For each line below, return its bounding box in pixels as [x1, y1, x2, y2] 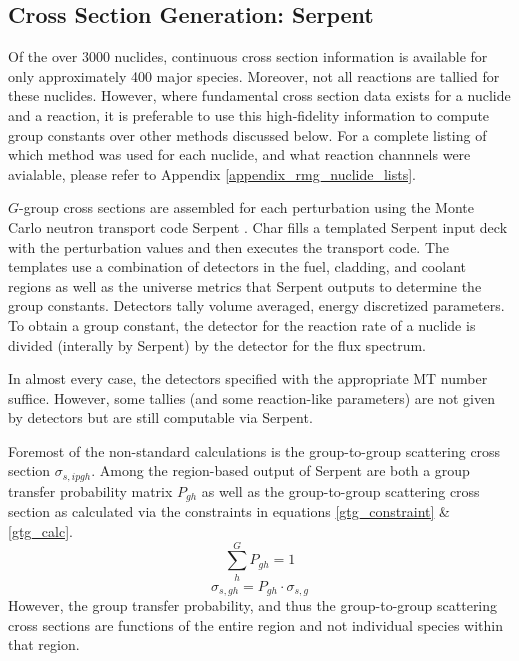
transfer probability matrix [8, 480, 173, 501]
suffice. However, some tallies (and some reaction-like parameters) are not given [8, 387, 495, 408]
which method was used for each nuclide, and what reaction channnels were [8, 144, 471, 165]
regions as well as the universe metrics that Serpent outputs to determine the [8, 275, 482, 296]
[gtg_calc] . [8, 520, 73, 541]
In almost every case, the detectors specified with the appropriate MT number [8, 368, 488, 389]
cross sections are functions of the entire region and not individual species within [8, 614, 503, 635]
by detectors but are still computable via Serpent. [8, 407, 313, 428]
